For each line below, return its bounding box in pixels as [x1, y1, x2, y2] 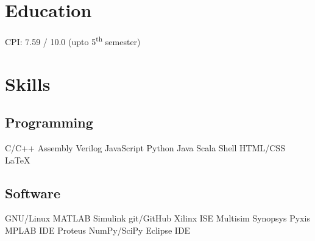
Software [5, 183, 61, 202]
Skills [5, 71, 51, 96]
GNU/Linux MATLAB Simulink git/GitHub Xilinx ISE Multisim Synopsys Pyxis [5, 212, 310, 225]
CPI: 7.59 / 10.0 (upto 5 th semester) [5, 34, 141, 48]
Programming [5, 113, 93, 132]
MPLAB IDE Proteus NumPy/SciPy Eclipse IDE [5, 223, 191, 236]
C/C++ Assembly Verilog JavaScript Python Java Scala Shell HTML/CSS [5, 141, 285, 154]
